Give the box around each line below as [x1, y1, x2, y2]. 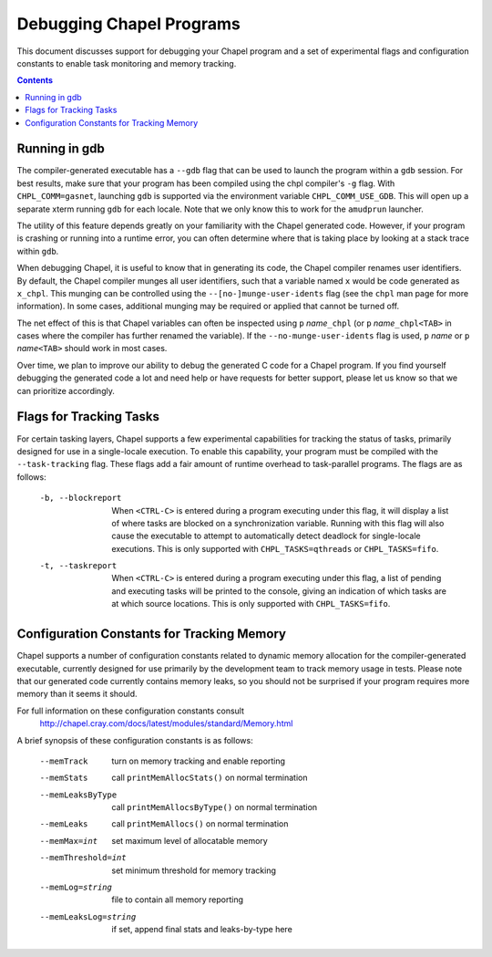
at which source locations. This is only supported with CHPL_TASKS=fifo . [111, 598, 391, 609]
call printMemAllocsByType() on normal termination [111, 802, 318, 813]
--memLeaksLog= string [39, 911, 137, 921]
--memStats [39, 773, 88, 784]
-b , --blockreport [39, 493, 122, 504]
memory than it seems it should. [16, 689, 138, 700]
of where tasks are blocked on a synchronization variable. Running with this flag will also [111, 517, 445, 528]
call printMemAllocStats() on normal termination [111, 772, 308, 784]
